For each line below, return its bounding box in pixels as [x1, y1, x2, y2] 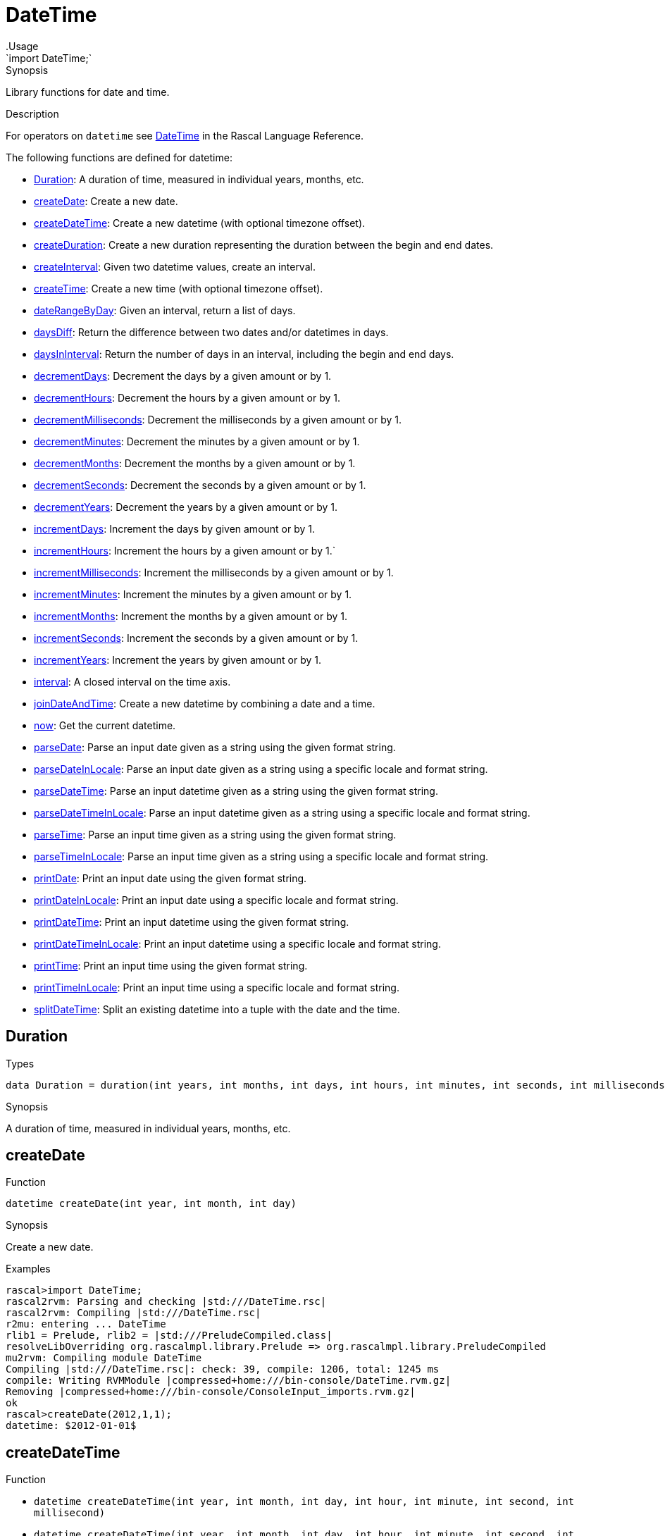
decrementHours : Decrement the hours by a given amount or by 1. [34, 391, 340, 404]
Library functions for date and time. [6, 85, 170, 98]
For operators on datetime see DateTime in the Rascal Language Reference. [6, 129, 364, 142]
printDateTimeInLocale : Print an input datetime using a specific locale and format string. [34, 937, 441, 950]
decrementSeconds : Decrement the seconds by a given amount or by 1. [34, 478, 366, 491]
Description [6, 107, 59, 120]
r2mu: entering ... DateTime [6, 1318, 166, 1330]
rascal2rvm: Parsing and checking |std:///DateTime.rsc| [6, 1296, 327, 1308]
